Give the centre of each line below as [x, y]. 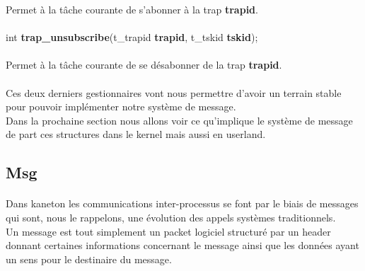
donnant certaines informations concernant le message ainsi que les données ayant [182, 245]
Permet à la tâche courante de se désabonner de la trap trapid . [144, 65]
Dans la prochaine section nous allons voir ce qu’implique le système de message [179, 120]
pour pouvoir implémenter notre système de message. [121, 106]
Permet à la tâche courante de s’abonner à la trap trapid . [132, 9]
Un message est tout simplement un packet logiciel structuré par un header [168, 231]
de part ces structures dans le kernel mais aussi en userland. [136, 134]
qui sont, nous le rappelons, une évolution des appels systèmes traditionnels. [171, 217]
